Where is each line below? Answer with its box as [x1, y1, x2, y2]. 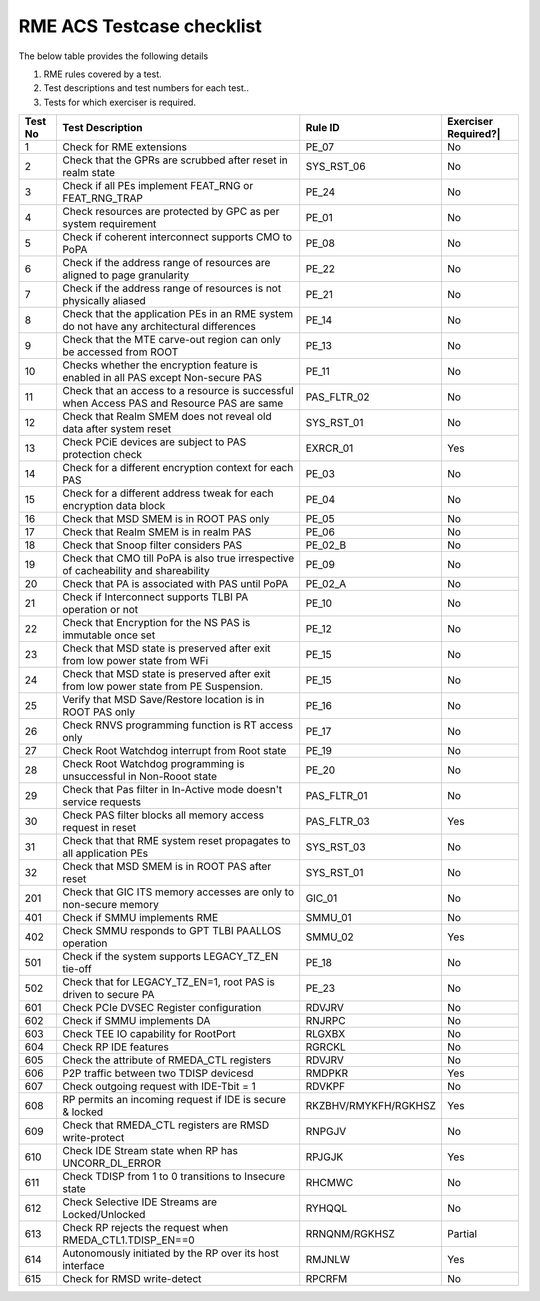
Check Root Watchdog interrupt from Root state [61, 744, 287, 758]
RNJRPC [305, 1014, 346, 1028]
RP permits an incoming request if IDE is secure [61, 1093, 287, 1107]
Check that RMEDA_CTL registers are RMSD [61, 1118, 270, 1132]
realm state [61, 166, 115, 180]
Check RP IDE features [61, 1040, 169, 1054]
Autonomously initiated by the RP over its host [61, 1246, 280, 1260]
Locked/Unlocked [61, 1208, 146, 1222]
